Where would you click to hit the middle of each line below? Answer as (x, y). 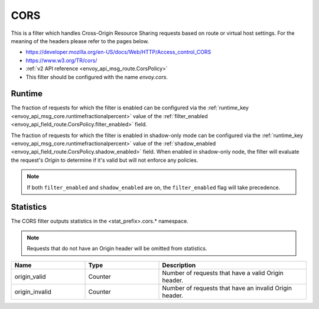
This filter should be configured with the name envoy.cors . (97, 77)
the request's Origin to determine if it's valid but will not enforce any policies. (105, 160)
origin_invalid (33, 291)
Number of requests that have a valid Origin (223, 273)
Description (179, 265)
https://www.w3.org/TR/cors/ (61, 60)
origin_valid (30, 277)
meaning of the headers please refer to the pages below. (80, 41)
